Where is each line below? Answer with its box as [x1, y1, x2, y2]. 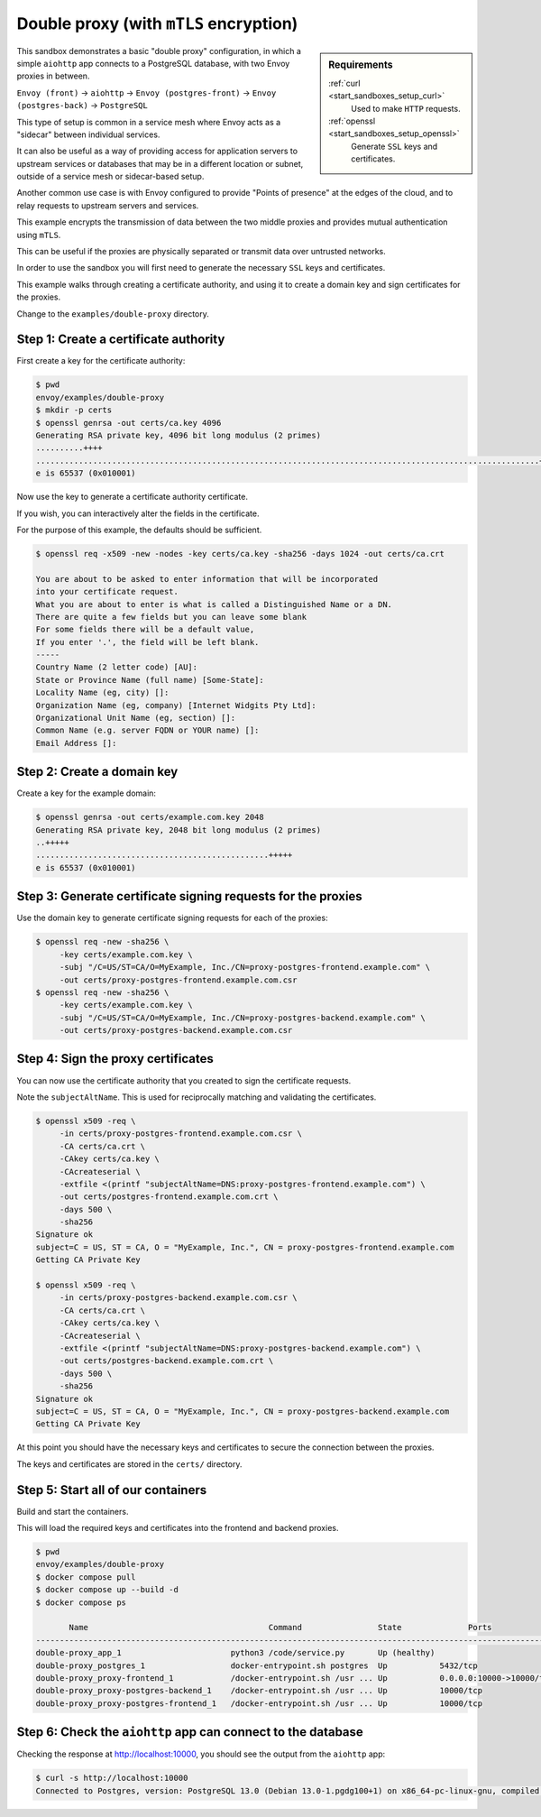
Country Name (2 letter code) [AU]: [35, 662, 198, 672]
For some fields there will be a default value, [35, 624, 255, 635]
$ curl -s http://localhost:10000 [35, 1773, 188, 1784]
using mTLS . [16, 229, 61, 240]
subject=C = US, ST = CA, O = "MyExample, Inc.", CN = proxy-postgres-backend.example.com [35, 1406, 450, 1416]
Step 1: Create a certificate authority [16, 332, 225, 347]
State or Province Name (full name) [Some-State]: [35, 675, 265, 685]
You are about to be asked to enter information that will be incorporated [35, 574, 379, 584]
